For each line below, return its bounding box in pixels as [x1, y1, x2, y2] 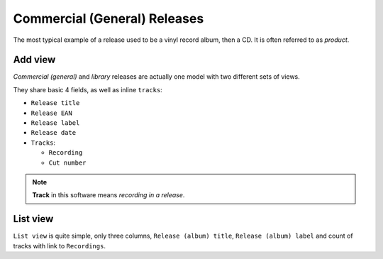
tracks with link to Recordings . [13, 241, 106, 250]
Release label [30, 119, 80, 127]
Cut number [48, 158, 87, 167]
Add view [13, 54, 56, 66]
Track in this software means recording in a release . [32, 191, 185, 199]
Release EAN [30, 109, 72, 117]
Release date [30, 128, 77, 137]
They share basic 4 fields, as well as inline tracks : [13, 85, 162, 94]
